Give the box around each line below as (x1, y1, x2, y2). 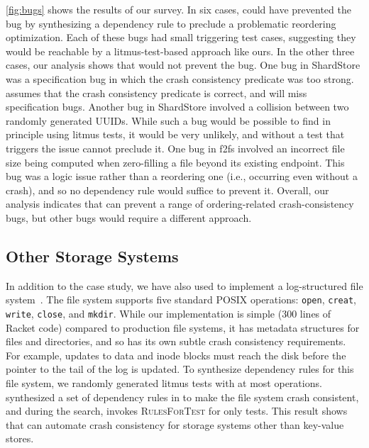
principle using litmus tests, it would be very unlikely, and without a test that (6, 127, 345, 142)
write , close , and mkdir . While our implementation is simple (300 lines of (6, 306, 331, 320)
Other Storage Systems (6, 245, 179, 267)
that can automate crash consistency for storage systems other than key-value (6, 417, 344, 432)
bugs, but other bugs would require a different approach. (6, 210, 252, 225)
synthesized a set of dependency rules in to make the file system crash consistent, (6, 389, 359, 404)
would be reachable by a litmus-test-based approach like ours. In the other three (6, 43, 355, 58)
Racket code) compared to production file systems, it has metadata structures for (6, 320, 360, 335)
